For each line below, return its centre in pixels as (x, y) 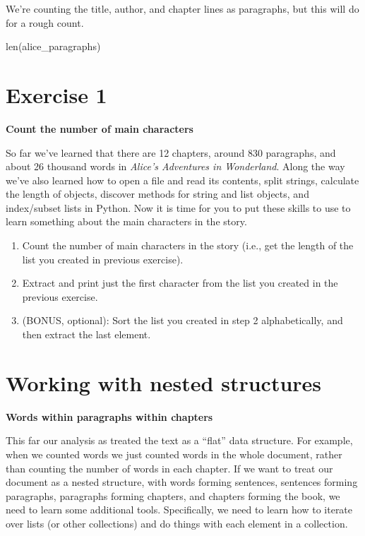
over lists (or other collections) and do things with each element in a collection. (177, 523)
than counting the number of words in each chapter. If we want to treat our (169, 468)
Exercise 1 (56, 94)
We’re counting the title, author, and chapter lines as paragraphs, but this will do (182, 8)
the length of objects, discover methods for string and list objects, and (157, 194)
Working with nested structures (164, 382)
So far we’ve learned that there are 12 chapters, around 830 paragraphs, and (171, 152)
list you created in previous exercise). (103, 259)
